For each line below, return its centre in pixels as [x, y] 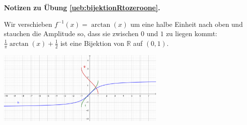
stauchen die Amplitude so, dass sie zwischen [71, 33]
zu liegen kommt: [191, 33]
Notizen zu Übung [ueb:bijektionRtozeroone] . [82, 7]
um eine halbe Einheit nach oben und [187, 24]
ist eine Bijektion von [92, 43]
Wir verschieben [28, 24]
